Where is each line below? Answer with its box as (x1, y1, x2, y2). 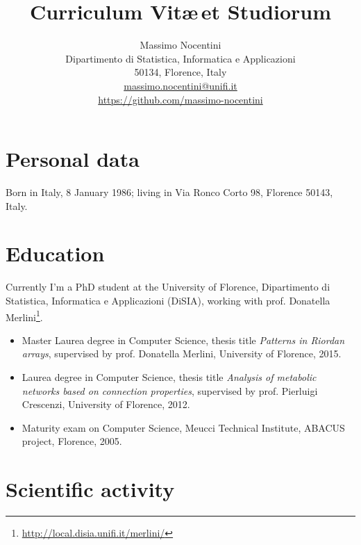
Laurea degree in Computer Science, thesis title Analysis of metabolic (22, 369, 317, 384)
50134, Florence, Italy (134, 65, 227, 79)
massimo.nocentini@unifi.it (124, 78, 237, 92)
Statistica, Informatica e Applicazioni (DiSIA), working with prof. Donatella (6, 293, 330, 307)
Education (6, 239, 105, 268)
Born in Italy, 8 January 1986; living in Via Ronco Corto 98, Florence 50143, (6, 185, 333, 200)
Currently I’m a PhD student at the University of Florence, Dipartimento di (6, 279, 330, 294)
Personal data (6, 145, 140, 173)
